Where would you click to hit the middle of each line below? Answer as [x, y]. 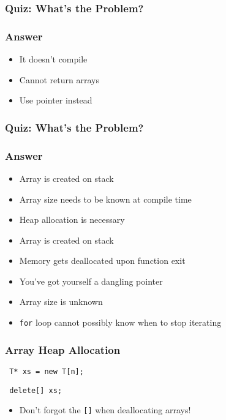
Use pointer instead [56, 100]
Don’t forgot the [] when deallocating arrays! [105, 410]
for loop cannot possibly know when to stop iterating [120, 322]
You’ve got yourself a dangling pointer [91, 281]
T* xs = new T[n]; [47, 371]
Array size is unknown [61, 302]
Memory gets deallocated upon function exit [102, 261]
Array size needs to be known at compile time [105, 199]
